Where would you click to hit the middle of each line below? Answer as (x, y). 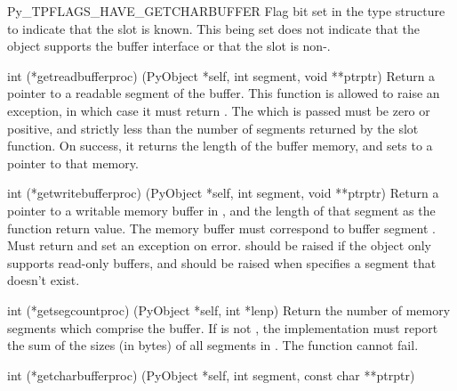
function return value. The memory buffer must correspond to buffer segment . (221, 228)
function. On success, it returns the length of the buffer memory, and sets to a (220, 146)
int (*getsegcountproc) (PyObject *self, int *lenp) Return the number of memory (229, 310)
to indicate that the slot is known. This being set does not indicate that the (213, 28)
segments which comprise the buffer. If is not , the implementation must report (223, 327)
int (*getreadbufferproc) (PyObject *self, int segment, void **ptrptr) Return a (221, 75)
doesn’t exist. (44, 280)
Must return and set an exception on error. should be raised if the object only (219, 245)
